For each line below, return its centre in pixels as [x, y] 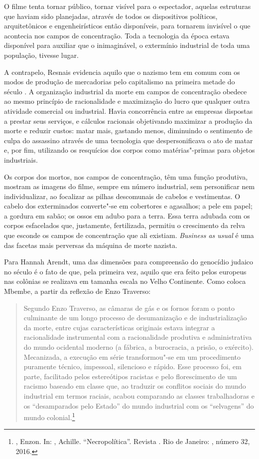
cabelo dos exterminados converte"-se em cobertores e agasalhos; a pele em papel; [128, 206]
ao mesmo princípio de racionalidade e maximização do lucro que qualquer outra [127, 101]
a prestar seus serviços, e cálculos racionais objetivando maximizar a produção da [128, 120]
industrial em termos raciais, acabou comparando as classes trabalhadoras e [139, 395]
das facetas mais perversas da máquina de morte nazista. [91, 245]
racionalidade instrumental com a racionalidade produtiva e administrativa [138, 337]
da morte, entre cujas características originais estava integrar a [119, 327]
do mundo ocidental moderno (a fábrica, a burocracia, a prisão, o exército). [138, 347]
